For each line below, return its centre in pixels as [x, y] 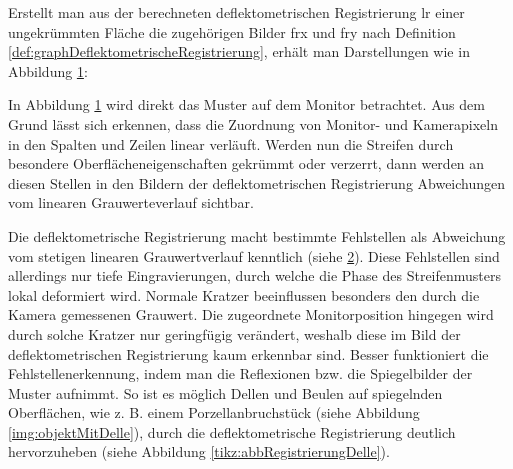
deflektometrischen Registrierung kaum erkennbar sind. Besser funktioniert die [248, 353]
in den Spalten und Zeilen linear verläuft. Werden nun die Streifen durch [231, 143]
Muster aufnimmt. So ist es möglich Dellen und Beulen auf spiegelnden [225, 392]
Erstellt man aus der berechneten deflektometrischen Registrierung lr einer [236, 12]
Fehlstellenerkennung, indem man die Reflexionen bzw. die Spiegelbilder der [240, 373]
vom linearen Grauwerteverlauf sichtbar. [131, 202]
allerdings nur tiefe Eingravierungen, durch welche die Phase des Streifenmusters [255, 275]
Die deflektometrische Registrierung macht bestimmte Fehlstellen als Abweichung [257, 235]
